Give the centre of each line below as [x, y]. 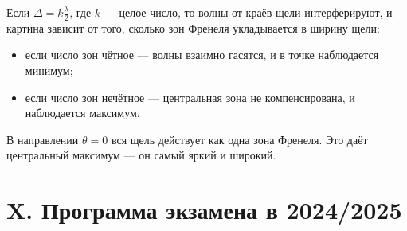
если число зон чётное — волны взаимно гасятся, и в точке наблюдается [202, 55]
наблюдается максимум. [82, 113]
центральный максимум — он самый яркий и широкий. [141, 155]
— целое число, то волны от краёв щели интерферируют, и [248, 12]
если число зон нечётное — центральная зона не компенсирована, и [190, 97]
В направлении [43, 139]
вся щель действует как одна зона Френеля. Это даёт [239, 139]
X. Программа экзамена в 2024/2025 [204, 210]
